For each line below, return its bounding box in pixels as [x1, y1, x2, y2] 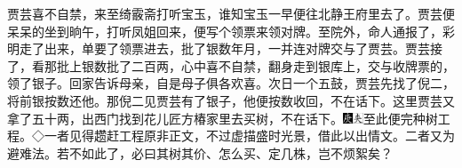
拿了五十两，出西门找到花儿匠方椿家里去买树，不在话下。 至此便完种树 [7, 108, 438, 127]
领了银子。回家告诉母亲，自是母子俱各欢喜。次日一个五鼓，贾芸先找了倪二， [7, 74, 455, 92]
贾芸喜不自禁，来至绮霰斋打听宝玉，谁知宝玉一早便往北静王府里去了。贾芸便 [7, 4, 455, 22]
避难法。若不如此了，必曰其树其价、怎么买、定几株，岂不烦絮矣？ [7, 143, 393, 162]
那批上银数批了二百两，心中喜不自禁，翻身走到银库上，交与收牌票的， [44, 56, 455, 75]
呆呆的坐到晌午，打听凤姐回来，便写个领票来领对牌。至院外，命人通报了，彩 [7, 21, 455, 40]
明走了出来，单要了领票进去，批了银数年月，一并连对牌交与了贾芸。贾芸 [7, 39, 430, 58]
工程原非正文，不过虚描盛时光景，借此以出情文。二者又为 [118, 126, 455, 145]
